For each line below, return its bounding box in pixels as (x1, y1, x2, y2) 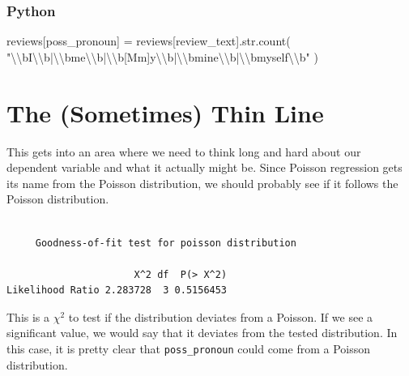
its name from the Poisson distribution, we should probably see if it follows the (6, 174, 398, 191)
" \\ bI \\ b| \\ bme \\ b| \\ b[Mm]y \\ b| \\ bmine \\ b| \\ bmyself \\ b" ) (6, 48, 318, 65)
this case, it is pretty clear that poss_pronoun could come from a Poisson (6, 340, 371, 357)
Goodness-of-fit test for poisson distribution (35, 237, 296, 249)
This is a (6, 308, 50, 325)
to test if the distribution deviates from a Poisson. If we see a (68, 308, 373, 325)
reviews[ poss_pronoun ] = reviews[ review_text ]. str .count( (6, 32, 291, 49)
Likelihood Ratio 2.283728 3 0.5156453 (6, 284, 228, 297)
